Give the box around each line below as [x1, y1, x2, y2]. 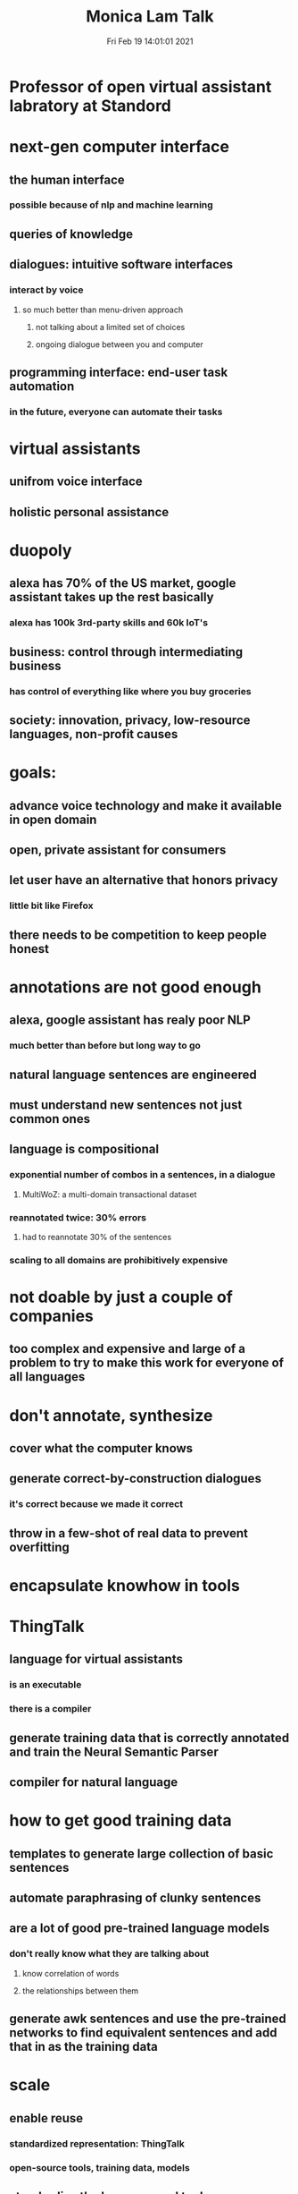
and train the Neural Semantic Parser [9, 1744, 219, 1759]
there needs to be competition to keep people [9, 927, 268, 942]
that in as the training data [9, 2039, 158, 2054]
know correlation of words [21, 1968, 120, 1978]
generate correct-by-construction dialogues [9, 1471, 261, 1486]
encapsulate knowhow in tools [9, 1575, 241, 1595]
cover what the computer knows [9, 1441, 194, 1456]
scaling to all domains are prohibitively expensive [9, 1254, 228, 1266]
